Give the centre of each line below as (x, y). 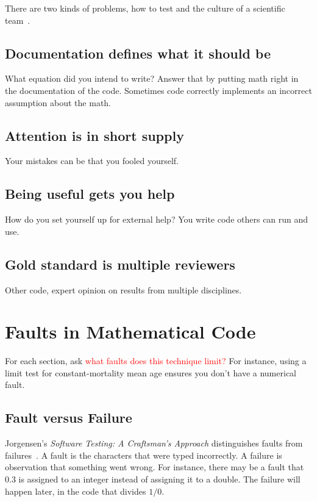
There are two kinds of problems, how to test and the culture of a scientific (145, 8)
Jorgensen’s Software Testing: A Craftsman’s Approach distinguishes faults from (154, 443)
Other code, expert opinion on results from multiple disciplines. (123, 289)
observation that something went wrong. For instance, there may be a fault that (155, 467)
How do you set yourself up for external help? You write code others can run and (157, 219)
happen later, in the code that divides (76, 491)
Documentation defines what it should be (138, 53)
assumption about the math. (58, 102)
